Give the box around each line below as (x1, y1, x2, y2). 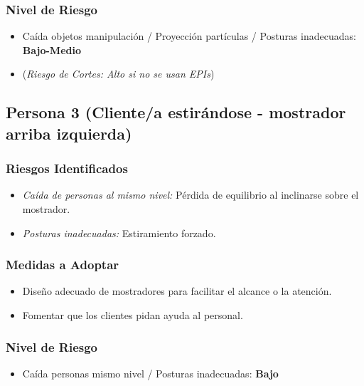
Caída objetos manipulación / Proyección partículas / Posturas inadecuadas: (22, 28, 356, 43)
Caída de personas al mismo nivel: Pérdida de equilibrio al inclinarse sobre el (22, 187, 359, 202)
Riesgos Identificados (6, 160, 128, 177)
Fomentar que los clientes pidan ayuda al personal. (22, 307, 243, 322)
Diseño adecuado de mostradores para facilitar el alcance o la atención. (22, 283, 332, 298)
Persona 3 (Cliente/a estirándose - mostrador (6, 101, 346, 123)
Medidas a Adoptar (6, 256, 119, 273)
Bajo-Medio (22, 42, 81, 57)
